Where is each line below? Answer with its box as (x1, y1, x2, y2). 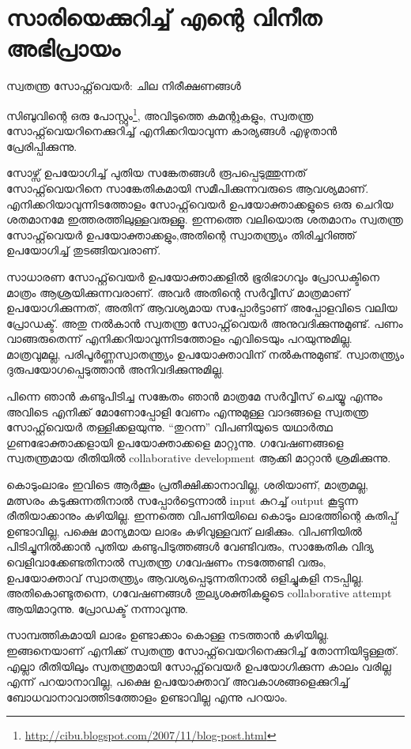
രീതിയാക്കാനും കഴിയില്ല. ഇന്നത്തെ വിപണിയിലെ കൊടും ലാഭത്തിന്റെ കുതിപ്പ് (6, 507, 398, 524)
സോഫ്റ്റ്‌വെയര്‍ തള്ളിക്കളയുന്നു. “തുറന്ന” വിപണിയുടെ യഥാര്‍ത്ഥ (6, 419, 333, 435)
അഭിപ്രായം (6, 32, 120, 64)
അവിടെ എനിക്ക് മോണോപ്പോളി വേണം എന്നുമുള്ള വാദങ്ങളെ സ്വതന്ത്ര (6, 403, 368, 420)
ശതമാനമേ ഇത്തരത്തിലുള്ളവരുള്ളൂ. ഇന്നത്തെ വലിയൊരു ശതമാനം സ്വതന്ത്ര (6, 211, 403, 228)
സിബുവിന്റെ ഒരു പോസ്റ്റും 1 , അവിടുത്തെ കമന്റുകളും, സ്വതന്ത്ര (6, 104, 314, 123)
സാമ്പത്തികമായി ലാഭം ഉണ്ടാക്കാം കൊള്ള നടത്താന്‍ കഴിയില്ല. (6, 627, 330, 643)
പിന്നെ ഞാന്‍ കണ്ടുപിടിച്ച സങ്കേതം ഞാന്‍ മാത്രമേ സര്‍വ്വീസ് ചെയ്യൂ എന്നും (6, 388, 383, 405)
